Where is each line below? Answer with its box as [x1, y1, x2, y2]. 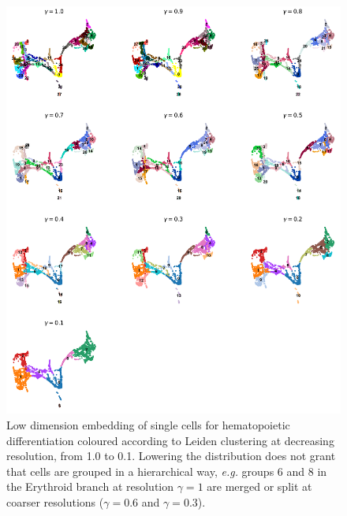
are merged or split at [207, 478, 312, 495]
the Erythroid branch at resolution [6, 478, 174, 495]
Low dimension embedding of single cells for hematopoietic [6, 417, 290, 433]
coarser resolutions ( [6, 494, 104, 510]
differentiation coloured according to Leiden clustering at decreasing [6, 432, 334, 448]
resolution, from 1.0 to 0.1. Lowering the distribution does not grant [6, 447, 336, 464]
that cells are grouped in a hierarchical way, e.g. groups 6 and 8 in [6, 462, 327, 479]
